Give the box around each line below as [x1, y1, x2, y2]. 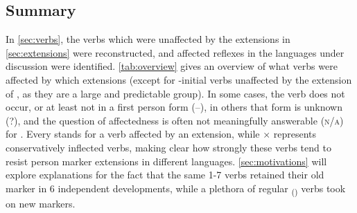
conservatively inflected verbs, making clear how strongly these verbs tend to [6, 140, 331, 154]
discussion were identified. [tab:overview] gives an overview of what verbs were [6, 59, 338, 73]
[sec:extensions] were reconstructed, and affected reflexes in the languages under [6, 45, 345, 59]
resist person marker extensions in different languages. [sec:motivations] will [6, 154, 327, 168]
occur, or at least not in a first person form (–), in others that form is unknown [6, 100, 343, 114]
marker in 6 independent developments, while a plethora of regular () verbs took [6, 180, 346, 197]
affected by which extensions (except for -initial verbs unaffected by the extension [6, 72, 352, 86]
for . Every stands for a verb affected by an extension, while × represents [6, 127, 317, 141]
